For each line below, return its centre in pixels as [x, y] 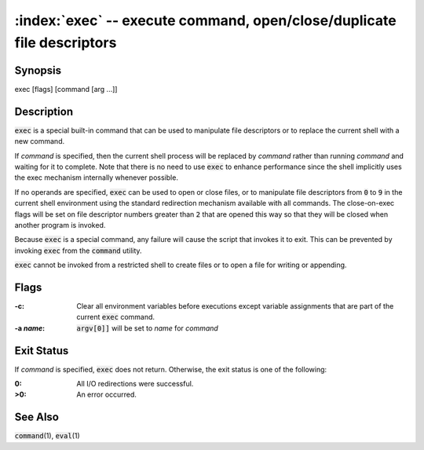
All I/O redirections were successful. [135, 384]
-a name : [30, 328]
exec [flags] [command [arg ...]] [66, 89]
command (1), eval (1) [47, 436]
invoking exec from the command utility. [78, 251]
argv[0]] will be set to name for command [148, 328]
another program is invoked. [60, 225]
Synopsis [38, 70]
